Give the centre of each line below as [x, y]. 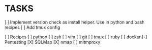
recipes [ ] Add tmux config [32, 27]
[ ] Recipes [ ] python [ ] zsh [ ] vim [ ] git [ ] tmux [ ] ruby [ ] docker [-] [76, 37]
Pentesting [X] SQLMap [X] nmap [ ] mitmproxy [52, 42]
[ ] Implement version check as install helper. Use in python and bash [75, 22]
